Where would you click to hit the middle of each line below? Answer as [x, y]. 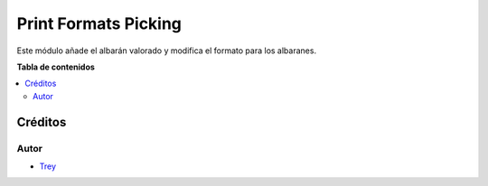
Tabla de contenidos [56, 67]
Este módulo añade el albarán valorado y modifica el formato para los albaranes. [166, 51]
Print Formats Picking [99, 23]
